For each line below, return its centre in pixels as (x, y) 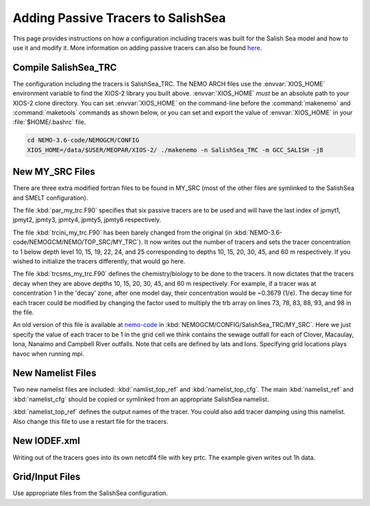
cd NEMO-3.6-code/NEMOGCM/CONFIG (83, 140)
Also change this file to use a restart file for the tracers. (90, 421)
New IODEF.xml (46, 441)
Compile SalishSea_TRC (65, 68)
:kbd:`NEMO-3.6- (258, 232)
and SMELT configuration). (50, 197)
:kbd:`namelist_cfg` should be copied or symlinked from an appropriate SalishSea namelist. (141, 399)
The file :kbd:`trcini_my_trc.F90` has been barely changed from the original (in (122, 232)
